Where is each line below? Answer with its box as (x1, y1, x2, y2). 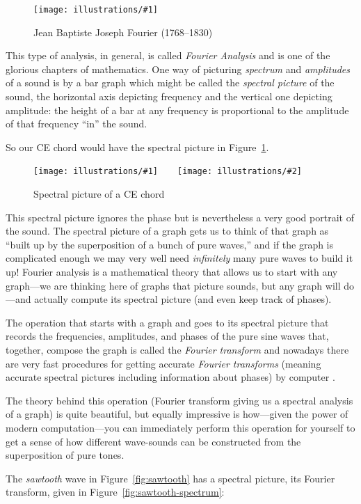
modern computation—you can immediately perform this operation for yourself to (6, 420, 355, 434)
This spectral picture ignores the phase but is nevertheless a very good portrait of (6, 210, 354, 224)
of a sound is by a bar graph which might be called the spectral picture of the (6, 75, 335, 90)
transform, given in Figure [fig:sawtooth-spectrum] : (6, 485, 225, 499)
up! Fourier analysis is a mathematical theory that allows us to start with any (6, 265, 338, 279)
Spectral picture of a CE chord (33, 187, 165, 201)
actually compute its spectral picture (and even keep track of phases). (34, 292, 332, 306)
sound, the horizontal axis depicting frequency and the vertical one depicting (6, 89, 332, 104)
